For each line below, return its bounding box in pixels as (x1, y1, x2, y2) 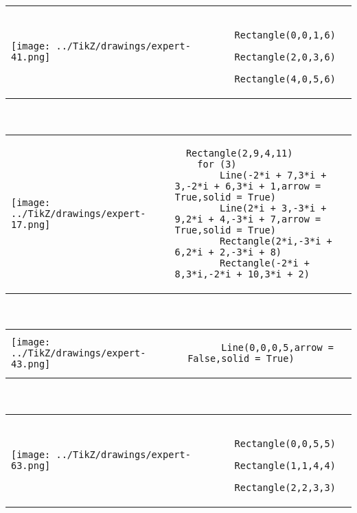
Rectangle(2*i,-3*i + (220, 235, 332, 247)
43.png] (11, 358, 51, 370)
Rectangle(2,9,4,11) (185, 147, 293, 159)
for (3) (197, 158, 237, 170)
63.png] (11, 459, 51, 471)
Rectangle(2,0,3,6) (234, 52, 336, 62)
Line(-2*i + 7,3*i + (220, 169, 327, 181)
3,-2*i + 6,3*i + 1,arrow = (174, 180, 321, 192)
